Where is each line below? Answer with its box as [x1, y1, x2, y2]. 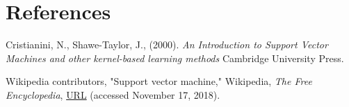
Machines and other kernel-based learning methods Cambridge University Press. [6, 50, 344, 65]
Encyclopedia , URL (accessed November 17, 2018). [6, 87, 220, 101]
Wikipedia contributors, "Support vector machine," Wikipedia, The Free [6, 74, 312, 88]
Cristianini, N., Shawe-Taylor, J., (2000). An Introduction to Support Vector [6, 37, 328, 52]
